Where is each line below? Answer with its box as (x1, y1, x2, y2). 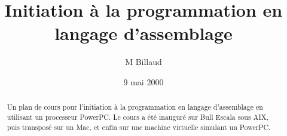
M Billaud (125, 55, 162, 68)
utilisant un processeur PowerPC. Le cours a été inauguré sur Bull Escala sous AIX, (7, 112, 268, 122)
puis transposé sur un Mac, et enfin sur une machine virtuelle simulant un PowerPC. (7, 122, 271, 132)
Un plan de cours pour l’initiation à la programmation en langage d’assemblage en (7, 102, 263, 112)
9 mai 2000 (123, 75, 164, 88)
